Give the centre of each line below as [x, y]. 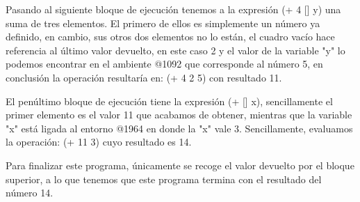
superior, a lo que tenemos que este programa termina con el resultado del [164, 179]
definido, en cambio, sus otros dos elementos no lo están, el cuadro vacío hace [170, 37]
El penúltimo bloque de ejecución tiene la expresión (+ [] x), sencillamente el [169, 101]
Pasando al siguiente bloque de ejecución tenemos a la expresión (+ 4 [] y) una [173, 9]
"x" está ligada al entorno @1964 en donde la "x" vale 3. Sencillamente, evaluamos [179, 128]
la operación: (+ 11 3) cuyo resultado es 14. [99, 142]
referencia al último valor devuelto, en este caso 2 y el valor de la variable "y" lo [175, 50]
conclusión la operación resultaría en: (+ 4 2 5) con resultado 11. [144, 77]
